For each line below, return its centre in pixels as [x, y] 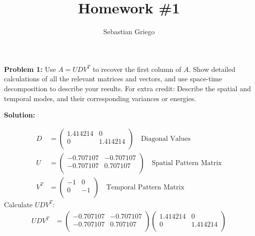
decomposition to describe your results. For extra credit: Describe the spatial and [127, 88]
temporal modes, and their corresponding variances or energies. [100, 98]
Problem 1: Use [30, 69]
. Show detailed [212, 69]
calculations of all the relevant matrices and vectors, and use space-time [113, 79]
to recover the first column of [137, 69]
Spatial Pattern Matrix [187, 163]
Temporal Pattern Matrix [145, 187]
